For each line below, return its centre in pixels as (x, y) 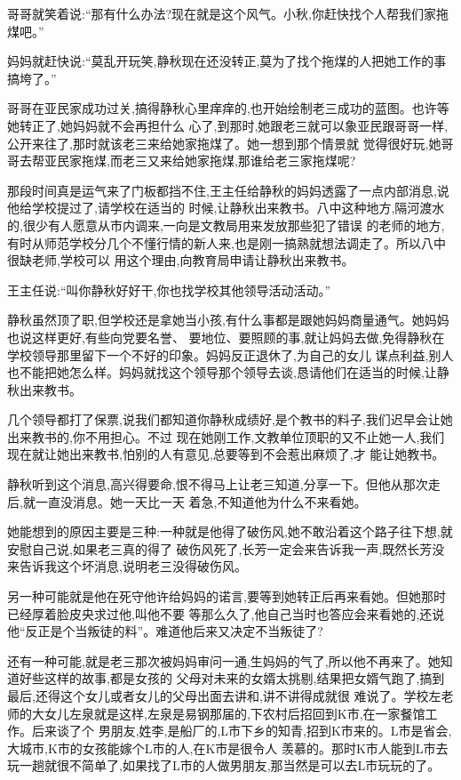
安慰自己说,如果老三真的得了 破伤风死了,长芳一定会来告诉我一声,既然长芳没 (226, 548)
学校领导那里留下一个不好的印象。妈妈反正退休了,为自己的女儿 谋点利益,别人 (230, 354)
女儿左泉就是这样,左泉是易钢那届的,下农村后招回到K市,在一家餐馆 (234, 713)
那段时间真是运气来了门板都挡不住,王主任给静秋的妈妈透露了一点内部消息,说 (228, 190)
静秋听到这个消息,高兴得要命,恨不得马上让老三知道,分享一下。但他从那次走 (224, 484)
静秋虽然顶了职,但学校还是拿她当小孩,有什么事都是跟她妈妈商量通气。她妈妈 (228, 320)
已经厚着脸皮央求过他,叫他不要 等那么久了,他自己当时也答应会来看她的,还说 (226, 613)
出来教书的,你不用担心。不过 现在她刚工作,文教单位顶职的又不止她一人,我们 (226, 436)
